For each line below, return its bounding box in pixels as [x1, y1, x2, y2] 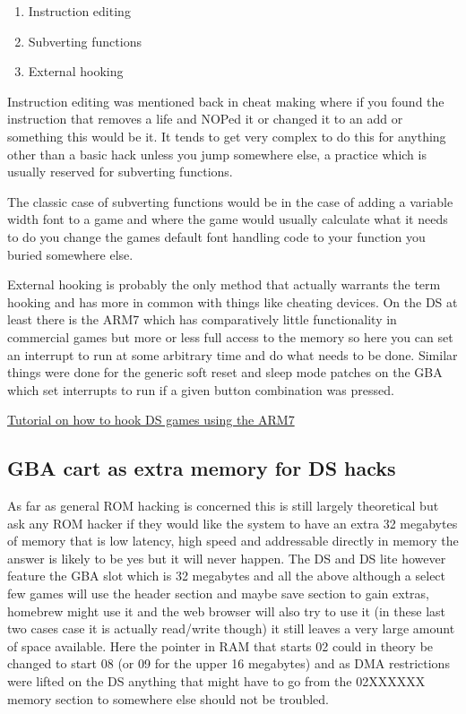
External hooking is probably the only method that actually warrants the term [7, 275, 441, 294]
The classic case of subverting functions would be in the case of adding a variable [7, 192, 453, 211]
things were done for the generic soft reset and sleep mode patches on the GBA [7, 363, 443, 382]
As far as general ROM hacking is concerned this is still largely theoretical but [7, 496, 439, 515]
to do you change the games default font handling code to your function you [7, 227, 426, 245]
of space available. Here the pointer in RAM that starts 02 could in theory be [7, 636, 434, 655]
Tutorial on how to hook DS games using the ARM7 [7, 410, 295, 429]
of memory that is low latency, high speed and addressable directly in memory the [7, 531, 459, 550]
